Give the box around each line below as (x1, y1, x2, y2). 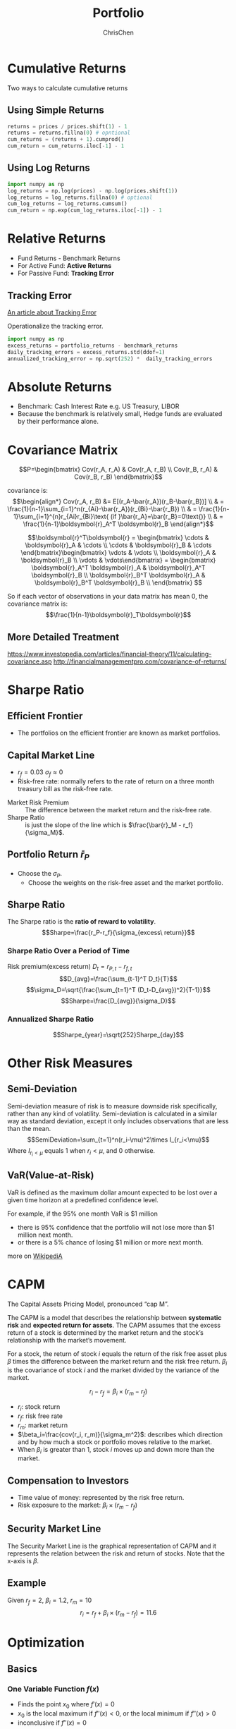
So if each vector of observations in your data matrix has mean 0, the (7, 592, 209, 601)
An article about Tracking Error (7, 308, 97, 317)
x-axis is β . (7, 1556, 39, 1565)
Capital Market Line (7, 749, 95, 761)
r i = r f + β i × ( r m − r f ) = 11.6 (80, 1608, 157, 1619)
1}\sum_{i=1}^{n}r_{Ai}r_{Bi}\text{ (13, 513, 109, 521)
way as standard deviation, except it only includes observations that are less (7, 1116, 229, 1125)
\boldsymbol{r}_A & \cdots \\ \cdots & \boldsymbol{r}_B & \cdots (25, 541, 212, 549)
